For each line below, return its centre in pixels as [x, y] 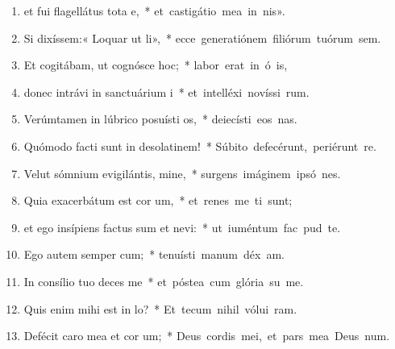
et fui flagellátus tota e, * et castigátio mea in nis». [154, 10]
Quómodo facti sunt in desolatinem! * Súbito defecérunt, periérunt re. [200, 145]
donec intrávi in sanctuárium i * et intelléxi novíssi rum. [166, 91]
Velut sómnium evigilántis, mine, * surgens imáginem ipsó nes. [182, 173]
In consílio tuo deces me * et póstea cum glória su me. [164, 281]
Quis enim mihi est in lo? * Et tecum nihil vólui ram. [160, 308]
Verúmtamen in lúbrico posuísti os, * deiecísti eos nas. [160, 119]
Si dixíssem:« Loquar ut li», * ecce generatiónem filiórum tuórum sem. [202, 37]
